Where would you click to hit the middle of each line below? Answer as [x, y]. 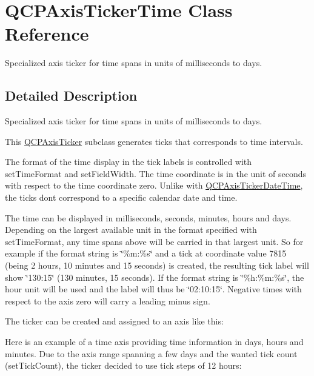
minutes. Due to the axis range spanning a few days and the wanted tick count [151, 353]
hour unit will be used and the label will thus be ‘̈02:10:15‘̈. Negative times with [153, 289]
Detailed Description [71, 96]
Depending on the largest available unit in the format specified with [131, 230]
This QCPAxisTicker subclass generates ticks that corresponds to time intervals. [154, 141]
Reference [47, 34]
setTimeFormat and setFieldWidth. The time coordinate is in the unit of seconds [156, 173]
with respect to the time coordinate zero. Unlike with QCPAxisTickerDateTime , [154, 185]
